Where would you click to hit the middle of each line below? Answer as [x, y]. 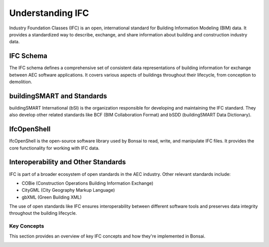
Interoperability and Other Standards [67, 162]
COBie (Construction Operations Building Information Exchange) [88, 183]
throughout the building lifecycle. [43, 213]
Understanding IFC [49, 13]
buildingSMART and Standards [58, 96]
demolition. [21, 82]
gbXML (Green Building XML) [52, 197]
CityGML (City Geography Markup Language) [68, 190]
